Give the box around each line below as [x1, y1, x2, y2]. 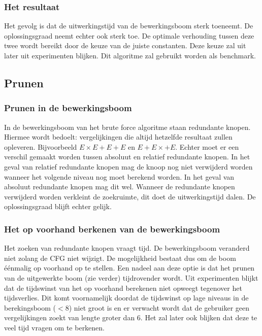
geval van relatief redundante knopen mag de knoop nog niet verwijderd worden [4, 161, 253, 172]
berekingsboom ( [4, 302, 56, 313]
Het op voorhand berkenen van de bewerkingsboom [4, 222, 220, 235]
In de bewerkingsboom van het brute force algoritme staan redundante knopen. [4, 121, 251, 132]
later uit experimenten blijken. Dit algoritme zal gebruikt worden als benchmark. [4, 50, 256, 60]
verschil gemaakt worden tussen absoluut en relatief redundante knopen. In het [4, 151, 250, 162]
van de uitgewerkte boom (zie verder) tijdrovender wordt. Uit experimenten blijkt [4, 272, 258, 283]
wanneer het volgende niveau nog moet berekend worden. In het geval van [4, 171, 235, 182]
